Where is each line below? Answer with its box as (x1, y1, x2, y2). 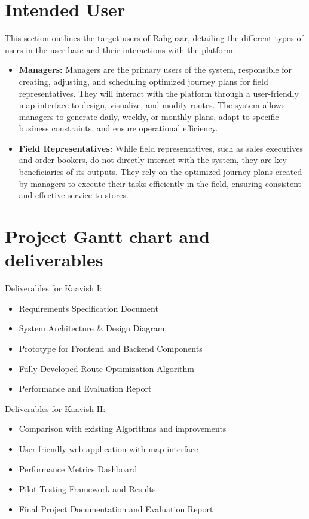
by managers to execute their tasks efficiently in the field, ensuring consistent (19, 177, 302, 189)
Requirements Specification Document (19, 302, 158, 314)
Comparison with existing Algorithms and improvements (19, 422, 227, 435)
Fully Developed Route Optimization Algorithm (19, 362, 194, 374)
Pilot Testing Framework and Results (19, 483, 156, 495)
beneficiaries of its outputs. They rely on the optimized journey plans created (19, 165, 302, 178)
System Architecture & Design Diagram (19, 322, 165, 334)
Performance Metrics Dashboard (19, 462, 137, 475)
